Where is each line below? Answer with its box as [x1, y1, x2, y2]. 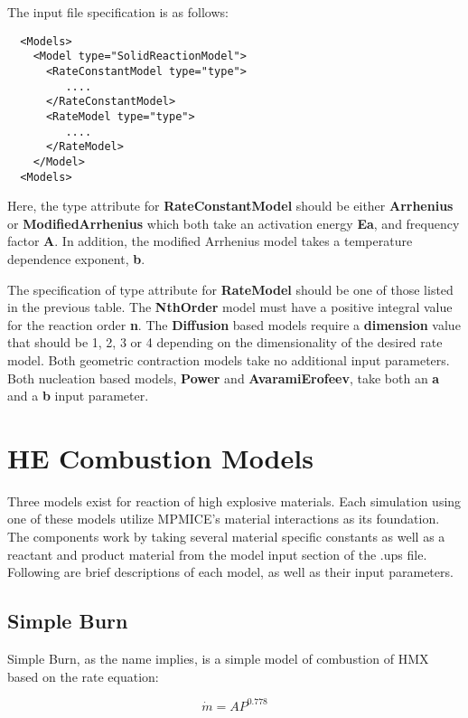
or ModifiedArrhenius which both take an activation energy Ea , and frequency [7, 213, 460, 232]
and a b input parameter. [7, 386, 149, 405]
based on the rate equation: [7, 666, 159, 685]
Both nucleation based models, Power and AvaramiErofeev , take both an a [7, 368, 440, 387]
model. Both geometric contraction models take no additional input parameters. [7, 350, 450, 369]
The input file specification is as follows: [7, 3, 229, 21]
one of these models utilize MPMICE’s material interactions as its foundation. [7, 509, 440, 528]
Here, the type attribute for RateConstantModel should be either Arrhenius [7, 196, 454, 215]
